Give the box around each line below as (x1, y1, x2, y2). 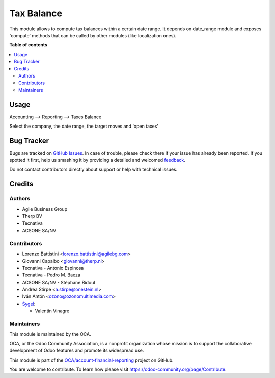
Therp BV (22, 213, 43, 219)
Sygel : (22, 300, 36, 307)
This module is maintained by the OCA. (9, 331, 91, 337)
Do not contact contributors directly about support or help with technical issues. (9, 166, 178, 172)
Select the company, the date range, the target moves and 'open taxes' (9, 123, 159, 129)
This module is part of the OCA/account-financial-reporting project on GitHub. (9, 357, 174, 363)
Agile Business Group (22, 206, 68, 212)
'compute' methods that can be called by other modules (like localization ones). (9, 32, 177, 38)
